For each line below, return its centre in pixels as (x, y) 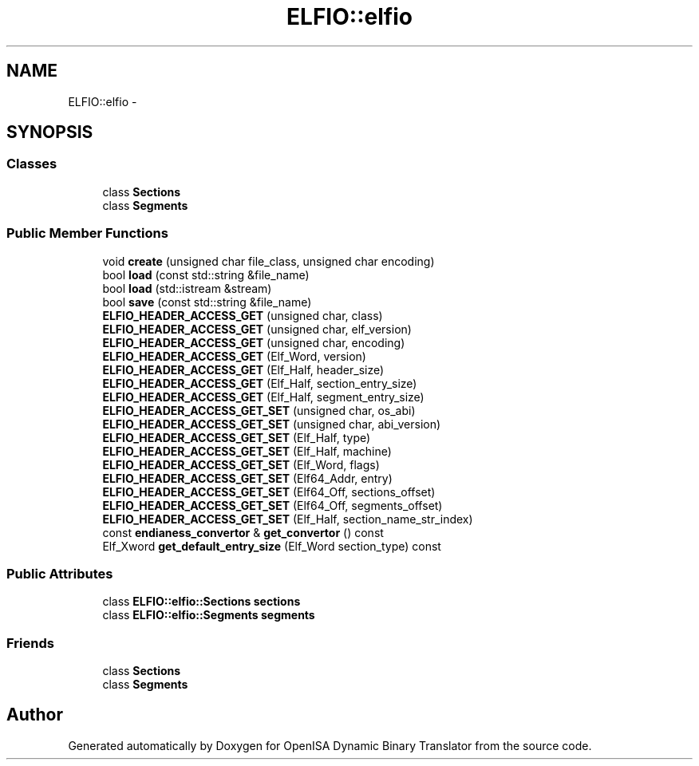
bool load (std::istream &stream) (187, 288)
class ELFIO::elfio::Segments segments (209, 615)
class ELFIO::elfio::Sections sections (201, 602)
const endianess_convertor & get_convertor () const (243, 532)
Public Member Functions (87, 233)
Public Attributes (60, 573)
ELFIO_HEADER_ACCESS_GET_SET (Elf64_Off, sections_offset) (269, 492)
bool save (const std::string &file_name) (207, 302)
